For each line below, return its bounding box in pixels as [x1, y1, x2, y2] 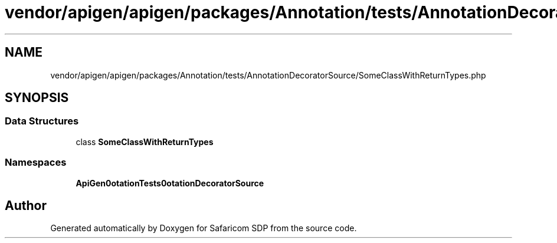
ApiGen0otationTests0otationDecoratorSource [76, 178, 264, 188]
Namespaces [5, 156, 67, 169]
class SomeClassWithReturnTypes [76, 136, 214, 147]
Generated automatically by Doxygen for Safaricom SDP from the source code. [50, 223, 357, 234]
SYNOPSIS [5, 90, 69, 106]
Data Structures [5, 115, 79, 127]
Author [5, 198, 47, 213]
